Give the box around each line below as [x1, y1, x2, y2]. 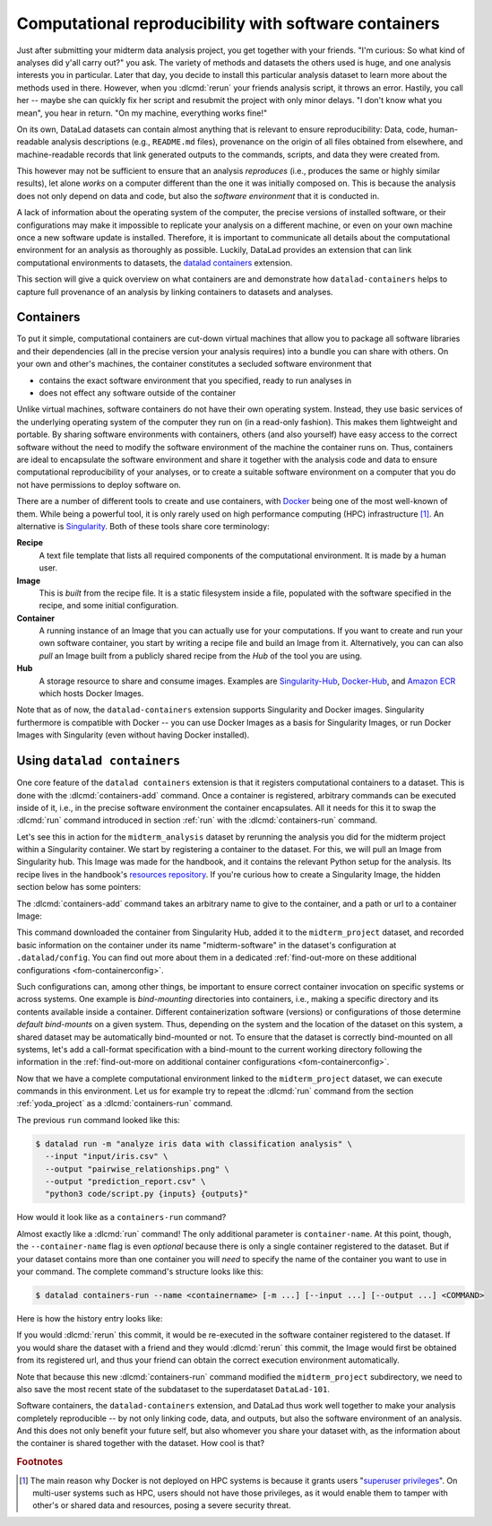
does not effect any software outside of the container [39, 388, 237, 398]
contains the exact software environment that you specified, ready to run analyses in [39, 375, 352, 386]
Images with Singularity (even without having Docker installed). [16, 729, 250, 740]
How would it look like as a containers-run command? [16, 1212, 227, 1223]
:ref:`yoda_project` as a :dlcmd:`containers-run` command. [16, 1098, 233, 1109]
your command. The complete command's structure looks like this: [16, 1266, 263, 1277]
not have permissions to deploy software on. [16, 479, 181, 490]
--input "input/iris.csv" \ [45, 1151, 168, 1162]
